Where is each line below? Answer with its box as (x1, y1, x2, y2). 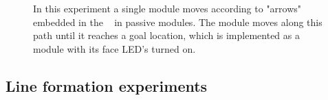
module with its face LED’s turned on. (33, 41, 196, 55)
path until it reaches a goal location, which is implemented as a (33, 28, 300, 42)
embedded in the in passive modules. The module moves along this (33, 14, 322, 29)
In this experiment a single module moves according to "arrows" (33, 1, 302, 15)
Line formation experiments (6, 75, 208, 96)
